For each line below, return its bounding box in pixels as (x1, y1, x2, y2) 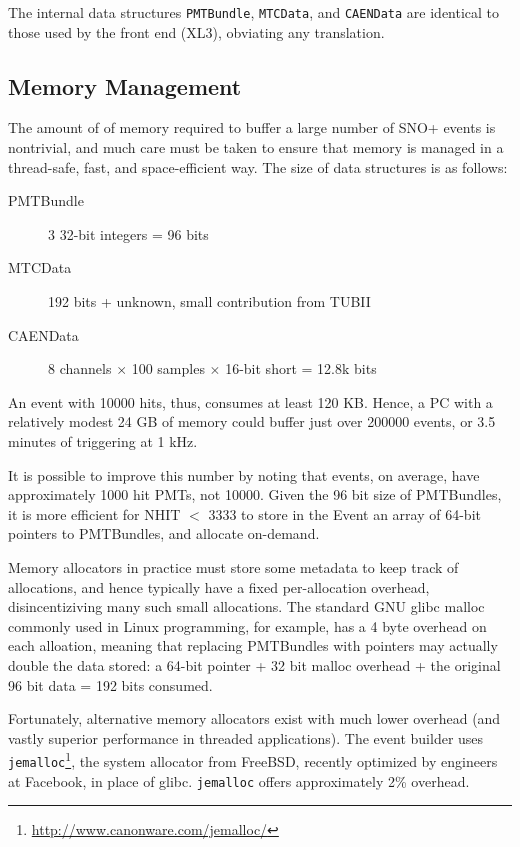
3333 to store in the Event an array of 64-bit (208, 503, 481, 524)
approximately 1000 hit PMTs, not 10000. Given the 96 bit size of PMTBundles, (8, 484, 502, 505)
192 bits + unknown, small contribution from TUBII (48, 291, 371, 312)
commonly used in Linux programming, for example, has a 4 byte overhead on (8, 615, 487, 636)
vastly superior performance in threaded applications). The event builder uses (8, 727, 484, 748)
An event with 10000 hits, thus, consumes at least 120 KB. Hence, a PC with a (8, 391, 493, 412)
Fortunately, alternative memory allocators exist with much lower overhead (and (8, 708, 501, 729)
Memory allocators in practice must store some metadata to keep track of (8, 556, 459, 577)
